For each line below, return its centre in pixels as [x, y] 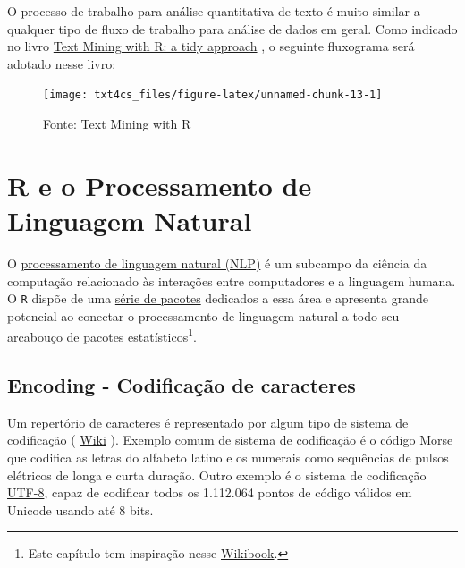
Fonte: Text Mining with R [117, 124]
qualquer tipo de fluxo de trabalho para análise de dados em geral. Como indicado [232, 28]
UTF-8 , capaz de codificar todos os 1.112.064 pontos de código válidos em [210, 492]
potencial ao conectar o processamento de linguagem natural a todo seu [203, 315]
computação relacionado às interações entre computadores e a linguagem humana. [232, 280]
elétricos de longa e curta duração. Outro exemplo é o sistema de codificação [217, 475]
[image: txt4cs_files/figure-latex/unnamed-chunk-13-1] [213, 95]
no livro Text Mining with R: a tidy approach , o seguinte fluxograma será [211, 46]
